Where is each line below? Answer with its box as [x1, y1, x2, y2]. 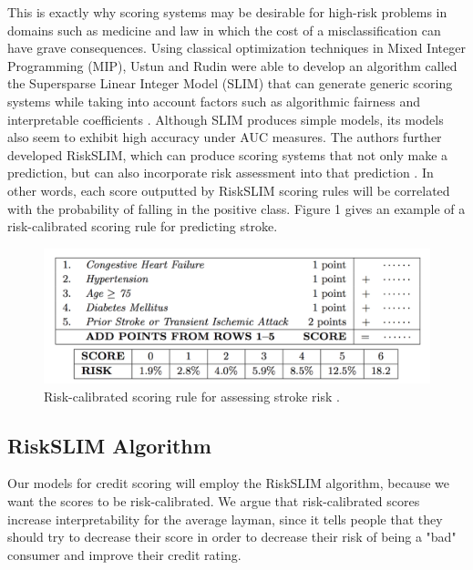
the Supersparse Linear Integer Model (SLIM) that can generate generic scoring [7, 74, 453, 93]
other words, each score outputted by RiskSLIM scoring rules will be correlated [7, 180, 450, 199]
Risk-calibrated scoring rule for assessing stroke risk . [44, 386, 340, 405]
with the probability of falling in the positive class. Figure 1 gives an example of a [7, 198, 466, 218]
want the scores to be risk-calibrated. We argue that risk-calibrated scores [7, 491, 420, 510]
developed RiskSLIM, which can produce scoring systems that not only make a [7, 145, 448, 164]
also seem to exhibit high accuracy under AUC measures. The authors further [7, 127, 442, 147]
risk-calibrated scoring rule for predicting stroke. [7, 217, 278, 236]
